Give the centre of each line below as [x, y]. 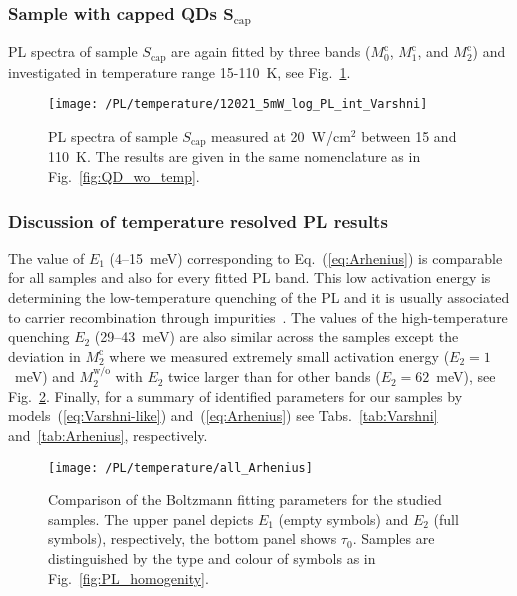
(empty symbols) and [343, 518]
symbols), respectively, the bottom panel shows [192, 538]
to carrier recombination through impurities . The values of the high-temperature [258, 316]
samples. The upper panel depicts [151, 518]
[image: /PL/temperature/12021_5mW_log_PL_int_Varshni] [238, 104]
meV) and [44, 376]
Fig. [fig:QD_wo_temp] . [124, 176]
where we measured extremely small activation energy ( [279, 355]
